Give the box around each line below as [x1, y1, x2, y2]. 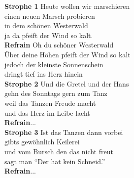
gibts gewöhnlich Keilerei [4, 136, 80, 147]
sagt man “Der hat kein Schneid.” [4, 156, 105, 166]
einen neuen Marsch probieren [4, 10, 95, 21]
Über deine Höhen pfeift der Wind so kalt [4, 49, 131, 59]
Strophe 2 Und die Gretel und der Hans [4, 78, 129, 89]
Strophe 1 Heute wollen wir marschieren [4, 1, 130, 11]
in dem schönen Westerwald [4, 20, 88, 31]
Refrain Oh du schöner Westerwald [4, 40, 114, 50]
